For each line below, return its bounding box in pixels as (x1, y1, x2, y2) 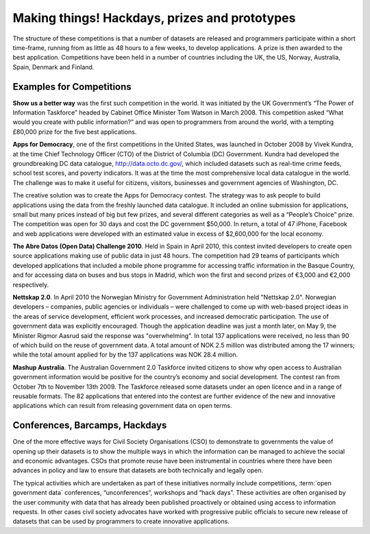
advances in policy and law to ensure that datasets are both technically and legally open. (12, 466, 264, 474)
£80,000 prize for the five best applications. (12, 128, 137, 136)
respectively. (12, 280, 49, 289)
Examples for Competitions (12, 81, 132, 93)
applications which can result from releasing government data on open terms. (12, 402, 232, 410)
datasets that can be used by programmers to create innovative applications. (12, 518, 230, 526)
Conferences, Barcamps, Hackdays (12, 420, 167, 431)
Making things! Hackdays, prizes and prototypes (12, 10, 296, 25)
